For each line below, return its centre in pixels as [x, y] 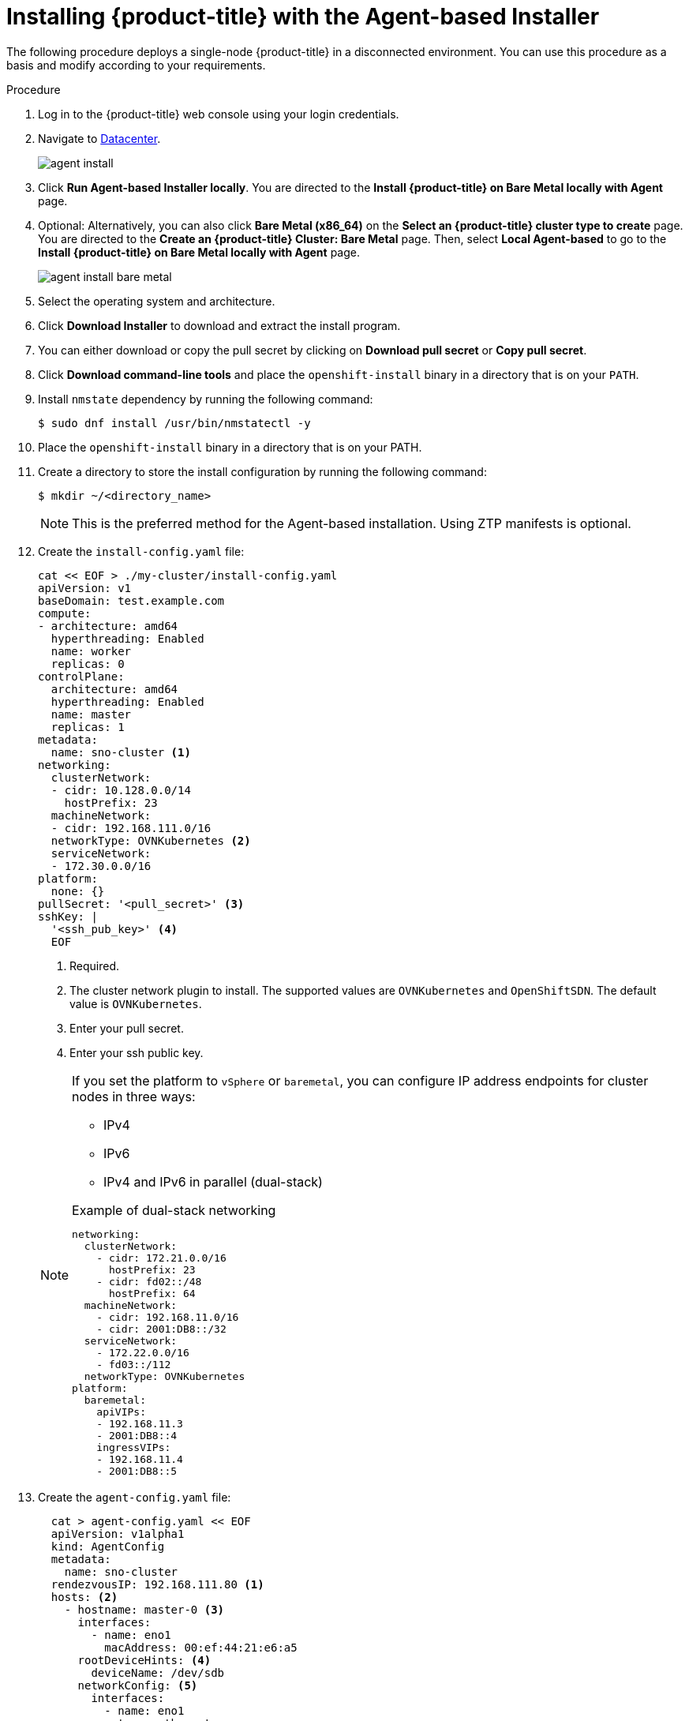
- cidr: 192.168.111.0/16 [131, 828]
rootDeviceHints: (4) [144, 1660]
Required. [95, 965]
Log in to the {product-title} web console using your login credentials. [219, 114]
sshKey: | [68, 916]
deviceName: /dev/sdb [158, 1672]
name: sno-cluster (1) [121, 752]
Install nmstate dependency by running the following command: [206, 399]
